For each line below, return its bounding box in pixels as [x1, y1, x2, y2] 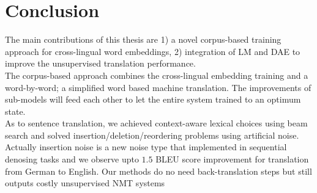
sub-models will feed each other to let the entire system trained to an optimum [5, 93, 301, 106]
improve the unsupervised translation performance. [5, 57, 196, 70]
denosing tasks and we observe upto [5, 153, 139, 166]
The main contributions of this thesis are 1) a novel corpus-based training [5, 33, 282, 46]
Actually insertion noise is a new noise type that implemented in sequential [5, 140, 287, 153]
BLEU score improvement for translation [155, 153, 309, 166]
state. [5, 104, 26, 117]
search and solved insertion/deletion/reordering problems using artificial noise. [5, 128, 299, 141]
